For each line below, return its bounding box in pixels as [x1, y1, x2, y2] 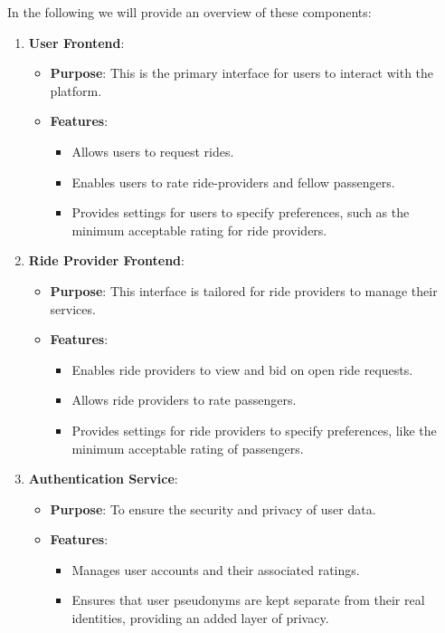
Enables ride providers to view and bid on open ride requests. [71, 360, 413, 379]
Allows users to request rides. [71, 141, 234, 160]
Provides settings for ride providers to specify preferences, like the [71, 420, 437, 439]
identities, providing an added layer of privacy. [71, 609, 329, 628]
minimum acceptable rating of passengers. [71, 438, 304, 457]
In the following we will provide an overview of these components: [7, 3, 372, 21]
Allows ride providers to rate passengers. [71, 390, 297, 409]
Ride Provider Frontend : [28, 251, 185, 270]
